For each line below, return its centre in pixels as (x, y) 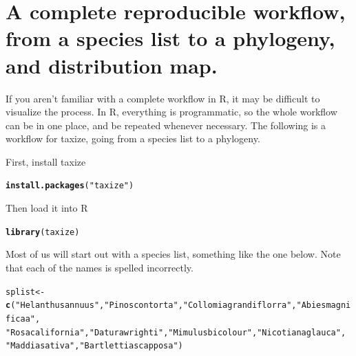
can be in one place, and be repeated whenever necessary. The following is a (166, 125)
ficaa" (20, 319)
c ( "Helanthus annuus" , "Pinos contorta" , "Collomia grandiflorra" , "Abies (166, 305)
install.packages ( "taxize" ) (70, 186)
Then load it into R (47, 208)
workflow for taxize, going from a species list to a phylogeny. (133, 138)
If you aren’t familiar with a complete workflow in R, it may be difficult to (163, 98)
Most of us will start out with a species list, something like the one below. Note (173, 254)
